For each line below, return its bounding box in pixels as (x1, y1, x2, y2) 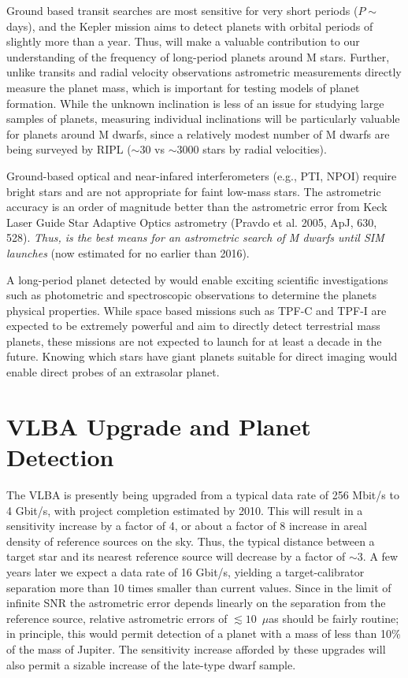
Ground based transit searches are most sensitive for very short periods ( (6, 2, 358, 18)
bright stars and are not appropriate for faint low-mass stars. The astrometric (6, 183, 381, 199)
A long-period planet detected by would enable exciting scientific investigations (6, 271, 388, 287)
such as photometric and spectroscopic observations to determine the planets (6, 287, 377, 303)
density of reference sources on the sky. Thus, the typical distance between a (6, 532, 375, 549)
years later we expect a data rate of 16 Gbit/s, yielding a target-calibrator (6, 563, 365, 580)
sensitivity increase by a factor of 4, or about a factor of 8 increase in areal (6, 517, 367, 534)
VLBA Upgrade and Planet (6, 409, 311, 442)
